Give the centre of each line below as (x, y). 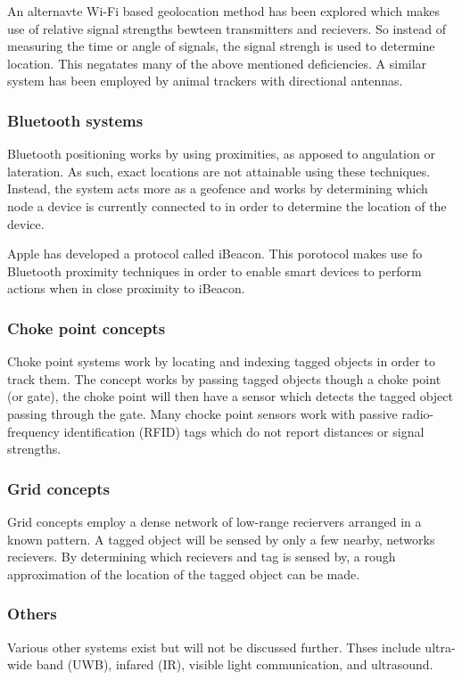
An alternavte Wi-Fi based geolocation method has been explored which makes (224, 11)
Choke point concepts (87, 328)
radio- (418, 413)
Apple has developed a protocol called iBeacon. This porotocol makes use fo (215, 254)
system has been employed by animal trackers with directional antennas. (205, 81)
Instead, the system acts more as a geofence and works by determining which (218, 188)
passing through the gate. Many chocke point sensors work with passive (202, 413)
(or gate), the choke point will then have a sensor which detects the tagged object (230, 396)
